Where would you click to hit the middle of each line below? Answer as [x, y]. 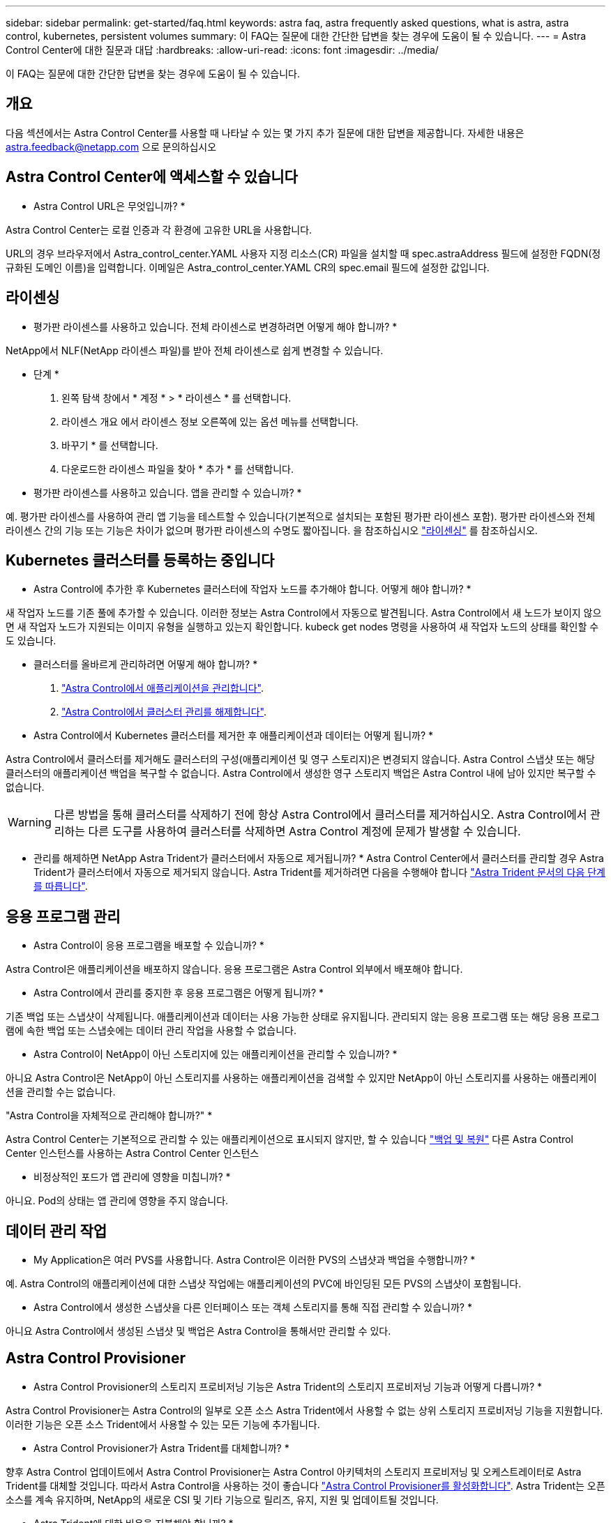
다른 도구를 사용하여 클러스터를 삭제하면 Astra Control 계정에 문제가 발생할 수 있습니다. [304, 832]
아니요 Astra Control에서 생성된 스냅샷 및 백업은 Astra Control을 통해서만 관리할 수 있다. [198, 1331]
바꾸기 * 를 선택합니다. [110, 445]
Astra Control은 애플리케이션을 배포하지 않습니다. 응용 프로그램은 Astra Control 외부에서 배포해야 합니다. [234, 969]
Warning [30, 823]
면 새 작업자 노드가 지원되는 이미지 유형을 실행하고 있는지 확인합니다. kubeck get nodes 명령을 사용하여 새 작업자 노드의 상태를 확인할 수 [302, 627]
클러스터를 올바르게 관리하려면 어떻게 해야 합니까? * [146, 665]
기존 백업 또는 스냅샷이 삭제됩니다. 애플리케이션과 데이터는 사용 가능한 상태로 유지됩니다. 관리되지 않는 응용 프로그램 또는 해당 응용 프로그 [303, 1017]
